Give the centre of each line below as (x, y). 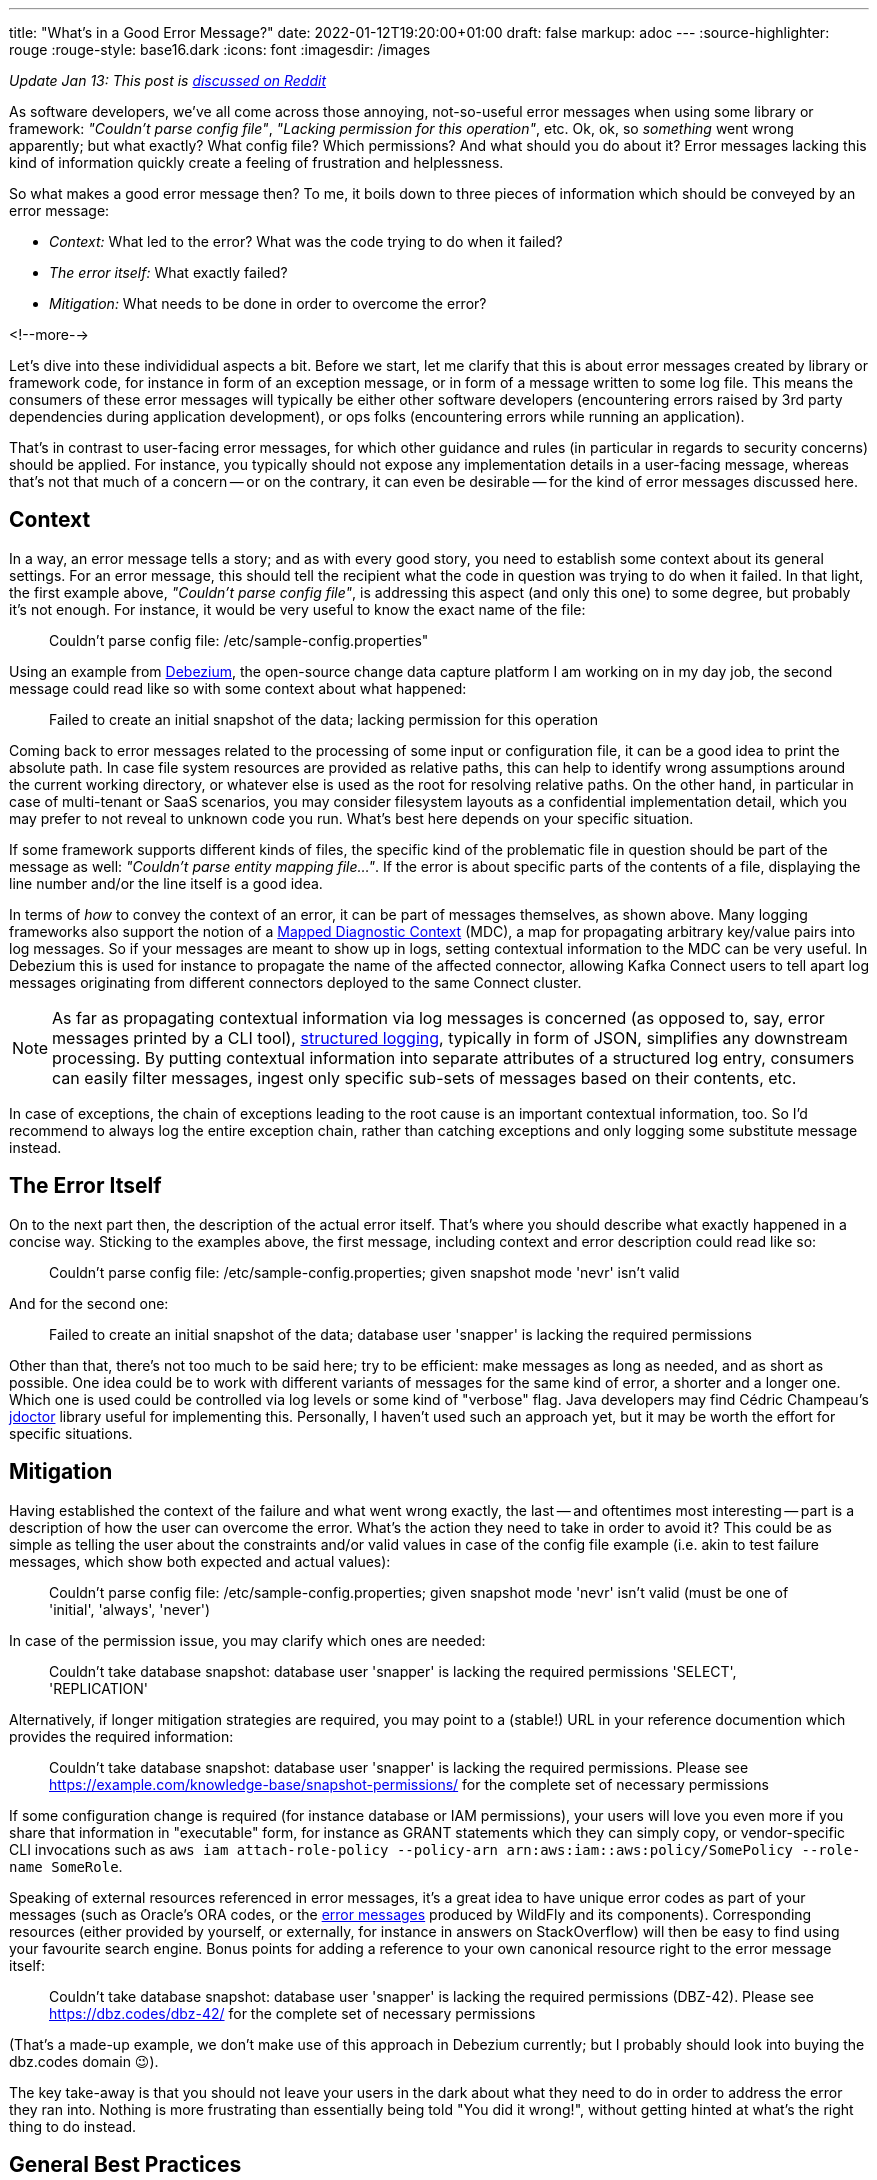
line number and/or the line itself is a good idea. (166, 883)
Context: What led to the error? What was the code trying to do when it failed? (306, 241)
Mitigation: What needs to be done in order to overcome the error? (268, 303)
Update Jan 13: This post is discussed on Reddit (168, 80)
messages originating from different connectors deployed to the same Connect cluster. (295, 982)
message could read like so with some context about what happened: (238, 688)
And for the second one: (89, 1303)
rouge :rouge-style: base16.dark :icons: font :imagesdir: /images (220, 49)
